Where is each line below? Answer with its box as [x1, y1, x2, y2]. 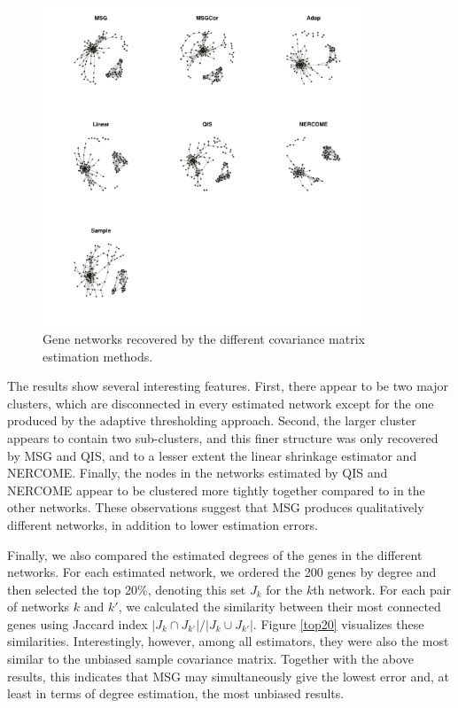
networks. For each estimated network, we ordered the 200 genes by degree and [7, 563, 437, 581]
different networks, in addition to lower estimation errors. [7, 515, 318, 533]
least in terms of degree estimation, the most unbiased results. [7, 684, 345, 703]
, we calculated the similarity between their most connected [118, 597, 441, 616]
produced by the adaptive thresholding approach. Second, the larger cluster [7, 411, 416, 430]
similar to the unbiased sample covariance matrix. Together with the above [7, 650, 414, 668]
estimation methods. [43, 346, 153, 365]
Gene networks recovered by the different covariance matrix [43, 329, 365, 347]
